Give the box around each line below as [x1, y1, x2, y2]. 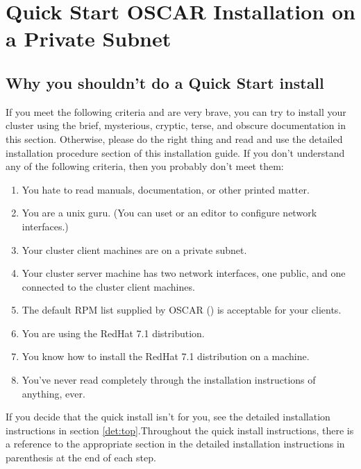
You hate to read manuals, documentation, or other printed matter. [22, 182, 310, 196]
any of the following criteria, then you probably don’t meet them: [6, 159, 284, 173]
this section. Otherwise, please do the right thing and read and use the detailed [6, 131, 343, 146]
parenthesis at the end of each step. [6, 450, 156, 465]
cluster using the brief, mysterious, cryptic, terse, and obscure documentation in [6, 118, 346, 133]
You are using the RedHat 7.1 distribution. [22, 325, 205, 340]
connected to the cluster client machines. [22, 279, 195, 293]
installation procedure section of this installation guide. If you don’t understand [6, 145, 345, 160]
